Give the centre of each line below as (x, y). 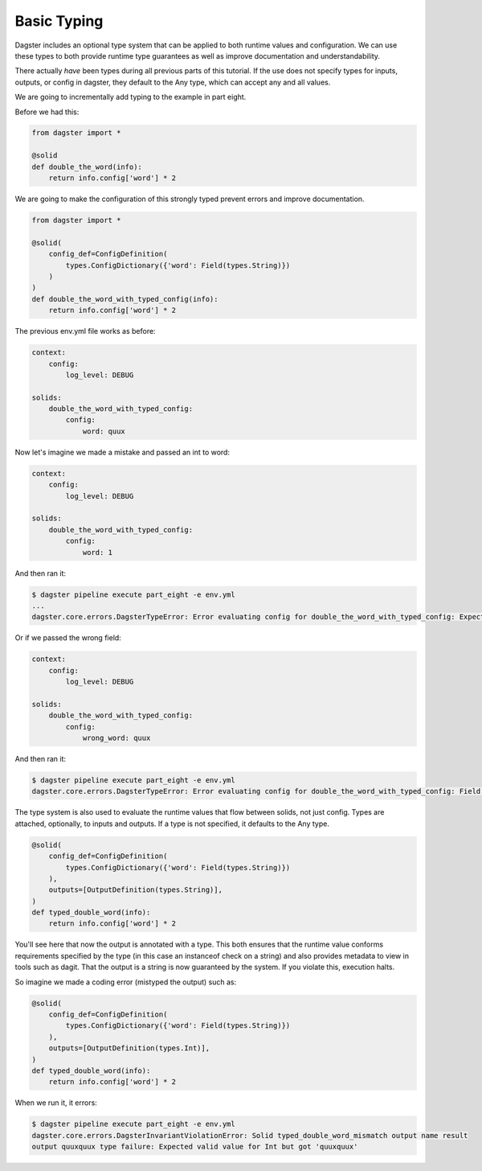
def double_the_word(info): (87, 166)
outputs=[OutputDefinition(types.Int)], (129, 1048)
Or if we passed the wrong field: (68, 638)
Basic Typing (59, 21)
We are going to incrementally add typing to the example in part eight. (131, 97)
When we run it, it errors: (56, 1103)
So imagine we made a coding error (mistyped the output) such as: (126, 982)
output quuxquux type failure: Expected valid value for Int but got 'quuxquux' (195, 1147)
